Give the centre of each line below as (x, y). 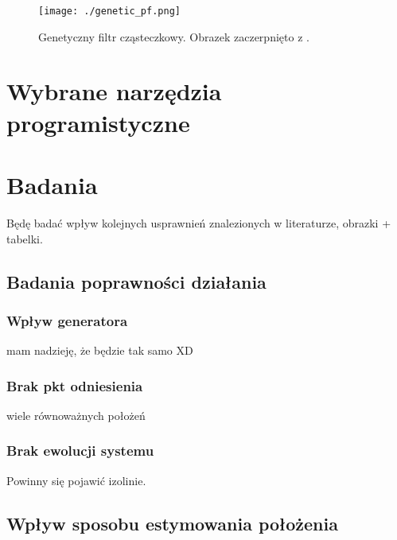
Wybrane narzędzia (114, 91)
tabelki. (25, 238)
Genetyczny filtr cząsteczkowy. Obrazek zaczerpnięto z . (174, 36)
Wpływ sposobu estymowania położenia (172, 523)
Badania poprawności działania (136, 281)
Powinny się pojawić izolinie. (76, 480)
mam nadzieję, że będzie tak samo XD (100, 350)
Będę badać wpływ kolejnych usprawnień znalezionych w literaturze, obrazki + (199, 222)
